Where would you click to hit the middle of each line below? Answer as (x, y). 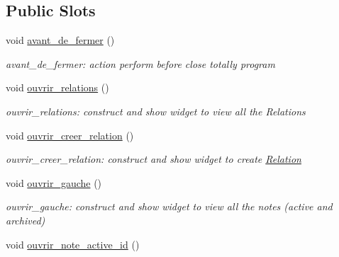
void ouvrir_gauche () (54, 182)
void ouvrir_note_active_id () (73, 244)
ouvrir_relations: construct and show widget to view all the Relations (156, 111)
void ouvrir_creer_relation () (70, 135)
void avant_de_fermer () (60, 40)
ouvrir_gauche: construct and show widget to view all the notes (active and (169, 206)
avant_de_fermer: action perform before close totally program (140, 63)
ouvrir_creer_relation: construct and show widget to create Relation (154, 159)
